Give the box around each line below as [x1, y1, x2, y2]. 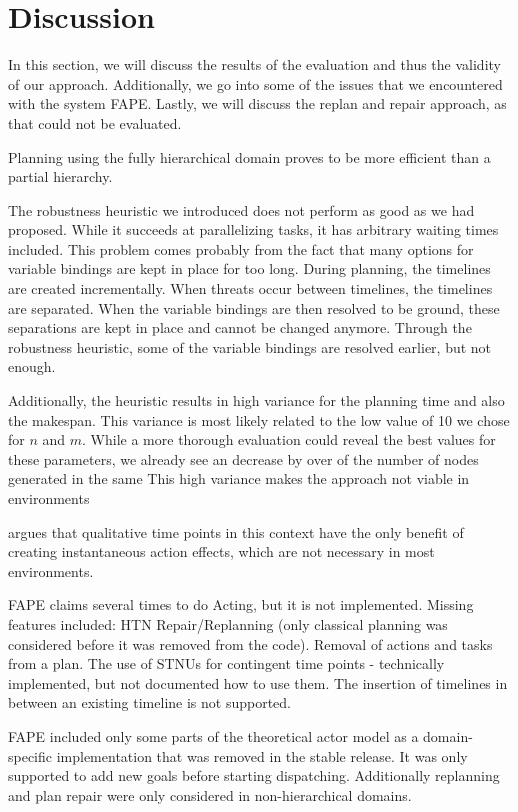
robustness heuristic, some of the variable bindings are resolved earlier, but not [8, 336, 492, 357]
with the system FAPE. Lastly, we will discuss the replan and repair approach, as [8, 93, 507, 114]
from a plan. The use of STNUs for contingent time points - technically [8, 653, 445, 674]
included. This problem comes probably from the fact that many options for [8, 238, 474, 259]
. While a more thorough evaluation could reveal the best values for [82, 429, 496, 450]
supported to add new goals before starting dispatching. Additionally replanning [8, 765, 500, 786]
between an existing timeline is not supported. [8, 692, 291, 713]
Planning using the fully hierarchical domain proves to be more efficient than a [8, 146, 491, 167]
